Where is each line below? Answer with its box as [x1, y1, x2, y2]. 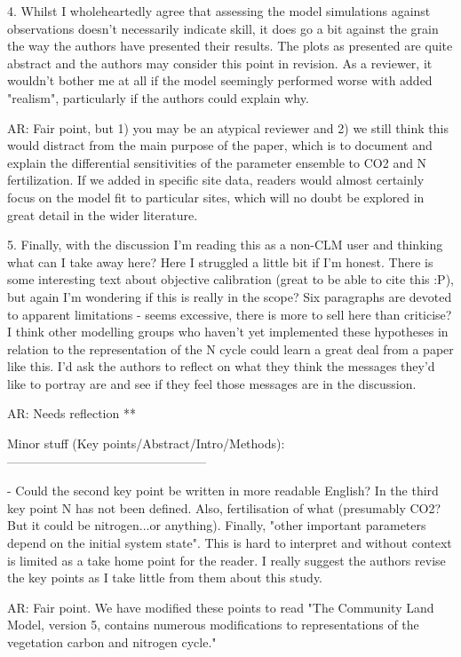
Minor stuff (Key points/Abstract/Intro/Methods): [7, 434, 285, 453]
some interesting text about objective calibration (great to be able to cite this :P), [7, 270, 454, 289]
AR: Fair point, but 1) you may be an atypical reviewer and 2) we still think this [7, 118, 449, 137]
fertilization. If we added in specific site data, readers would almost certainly [7, 170, 425, 189]
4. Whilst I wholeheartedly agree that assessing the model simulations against [7, 2, 431, 20]
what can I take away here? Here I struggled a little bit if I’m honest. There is [7, 252, 433, 271]
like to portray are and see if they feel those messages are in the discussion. [7, 374, 417, 392]
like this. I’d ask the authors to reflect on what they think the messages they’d [7, 357, 435, 376]
